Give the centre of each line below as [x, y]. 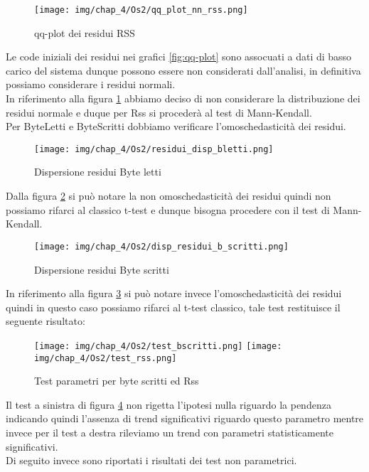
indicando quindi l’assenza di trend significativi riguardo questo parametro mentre [185, 418]
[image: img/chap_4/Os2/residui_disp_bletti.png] [154, 149]
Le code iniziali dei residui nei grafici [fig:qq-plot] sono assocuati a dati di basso [179, 57]
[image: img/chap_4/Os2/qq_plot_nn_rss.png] [141, 10]
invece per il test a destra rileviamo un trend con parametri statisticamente [170, 432]
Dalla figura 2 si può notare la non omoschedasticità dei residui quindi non [169, 196]
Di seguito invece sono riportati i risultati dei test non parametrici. [151, 460]
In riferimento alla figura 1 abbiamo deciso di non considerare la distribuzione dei [183, 98]
